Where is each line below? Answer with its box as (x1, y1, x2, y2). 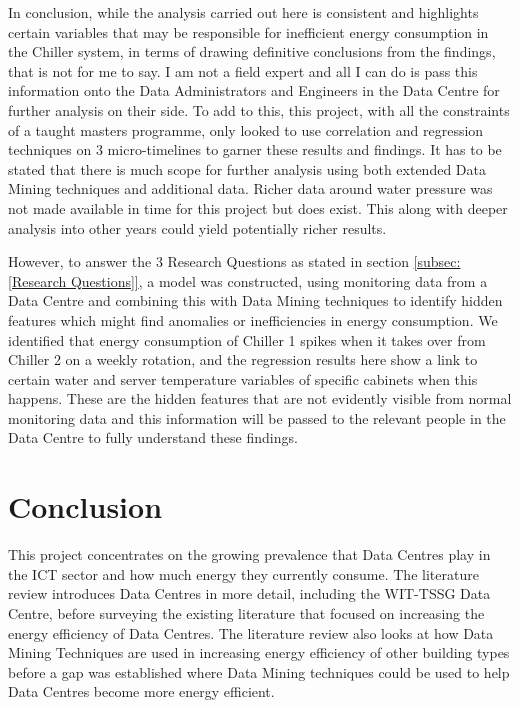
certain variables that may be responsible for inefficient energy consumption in (8, 21, 489, 42)
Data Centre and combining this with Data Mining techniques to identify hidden (8, 290, 503, 311)
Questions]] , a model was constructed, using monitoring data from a (70, 270, 488, 291)
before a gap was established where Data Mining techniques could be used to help (8, 661, 510, 682)
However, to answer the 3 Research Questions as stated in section (8, 251, 409, 272)
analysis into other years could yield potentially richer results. (8, 217, 387, 238)
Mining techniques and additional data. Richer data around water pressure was (8, 178, 493, 199)
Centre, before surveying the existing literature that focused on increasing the (8, 602, 485, 623)
